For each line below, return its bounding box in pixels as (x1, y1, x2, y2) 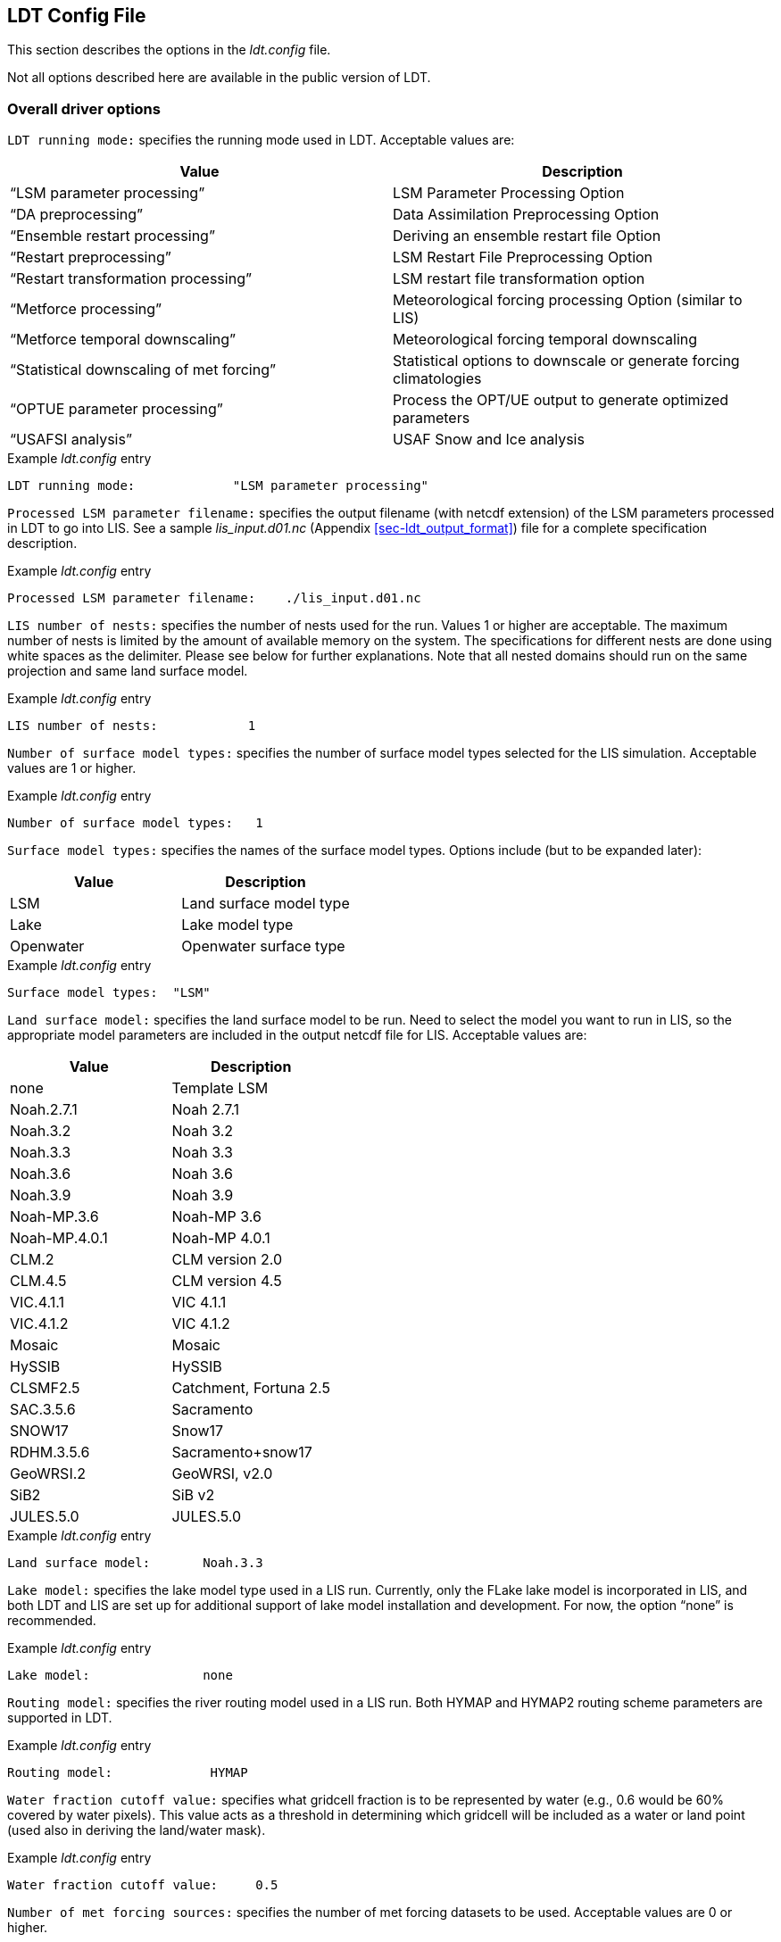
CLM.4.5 (10, 1272, 67, 1291)
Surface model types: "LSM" (7, 985, 211, 1000)
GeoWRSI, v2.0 (171, 1465, 273, 1483)
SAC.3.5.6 (10, 1400, 76, 1419)
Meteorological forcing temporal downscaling (393, 330, 698, 349)
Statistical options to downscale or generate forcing (393, 352, 740, 370)
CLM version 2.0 (171, 1250, 283, 1269)
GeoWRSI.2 (10, 1465, 87, 1483)
